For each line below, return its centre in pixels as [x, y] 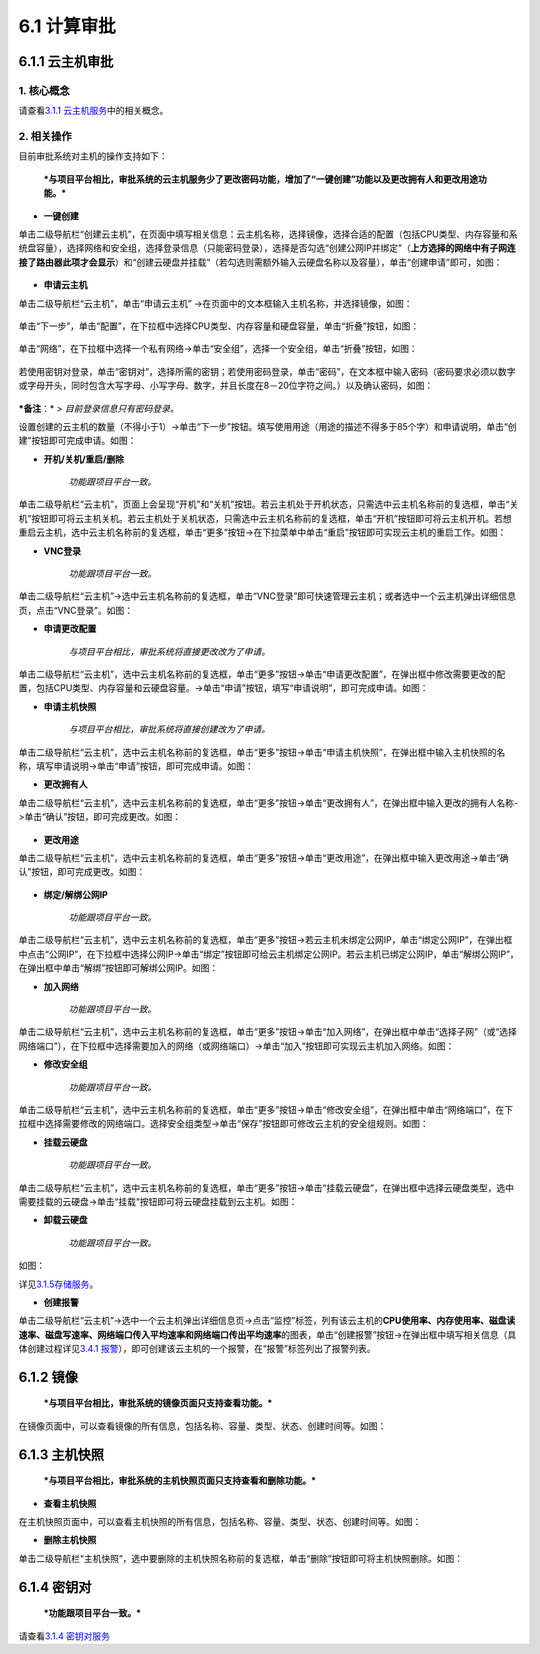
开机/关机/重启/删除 [84, 459]
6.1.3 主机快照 [61, 1454]
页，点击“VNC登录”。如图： [76, 610]
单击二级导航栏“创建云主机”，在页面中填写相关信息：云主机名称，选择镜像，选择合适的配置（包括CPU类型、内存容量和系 [268, 234]
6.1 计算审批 [67, 26]
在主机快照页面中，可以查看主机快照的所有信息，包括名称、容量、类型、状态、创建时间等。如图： [220, 1522]
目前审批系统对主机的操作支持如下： [93, 156]
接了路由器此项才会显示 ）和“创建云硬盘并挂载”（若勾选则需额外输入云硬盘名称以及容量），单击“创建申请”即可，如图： [260, 262]
